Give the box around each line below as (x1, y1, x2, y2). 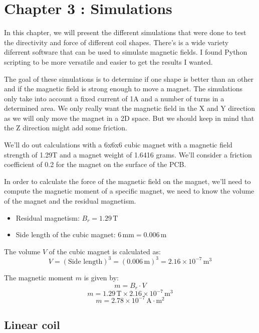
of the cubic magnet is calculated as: (49, 246, 161, 256)
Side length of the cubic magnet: (16, 229, 116, 240)
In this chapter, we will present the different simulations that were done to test (4, 27, 246, 38)
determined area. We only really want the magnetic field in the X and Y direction (4, 103, 255, 113)
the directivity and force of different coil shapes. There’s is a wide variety (4, 37, 229, 47)
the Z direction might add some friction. (4, 122, 127, 133)
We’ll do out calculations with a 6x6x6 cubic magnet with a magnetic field (4, 139, 232, 150)
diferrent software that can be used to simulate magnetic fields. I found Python (4, 47, 247, 57)
